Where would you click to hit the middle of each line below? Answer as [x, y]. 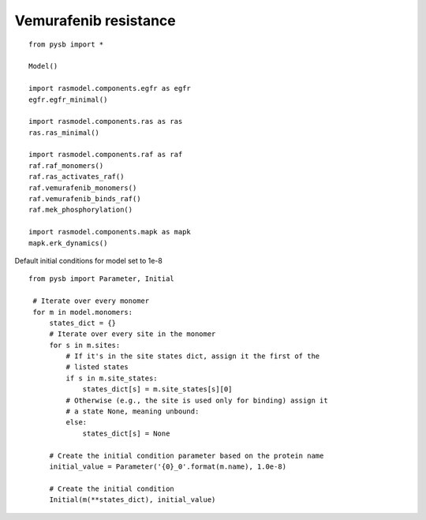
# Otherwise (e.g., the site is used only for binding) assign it [197, 400]
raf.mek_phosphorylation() [81, 210]
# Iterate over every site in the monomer [133, 334]
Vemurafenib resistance [95, 21]
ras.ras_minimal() [64, 133]
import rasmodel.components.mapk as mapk [110, 232]
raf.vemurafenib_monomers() [83, 188]
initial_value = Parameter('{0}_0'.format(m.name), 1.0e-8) [168, 467]
